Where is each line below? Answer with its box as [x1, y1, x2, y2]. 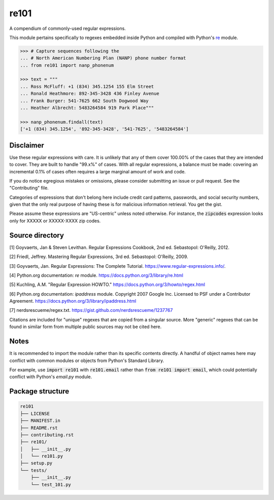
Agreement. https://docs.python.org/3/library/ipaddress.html [9, 298, 136, 304]
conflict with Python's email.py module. [9, 374, 92, 380]
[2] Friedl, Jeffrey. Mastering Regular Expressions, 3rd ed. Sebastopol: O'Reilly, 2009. [9, 254, 189, 260]
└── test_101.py [30, 482, 71, 487]
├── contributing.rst [20, 432, 74, 438]
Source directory [9, 231, 64, 239]
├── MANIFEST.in [20, 418, 61, 423]
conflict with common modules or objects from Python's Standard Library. [9, 358, 164, 364]
